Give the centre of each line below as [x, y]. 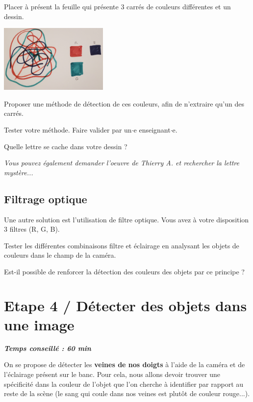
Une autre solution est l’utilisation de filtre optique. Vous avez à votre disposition [126, 219]
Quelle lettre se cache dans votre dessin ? [66, 146]
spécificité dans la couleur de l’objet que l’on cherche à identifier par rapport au [124, 384]
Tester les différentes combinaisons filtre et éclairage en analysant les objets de [122, 245]
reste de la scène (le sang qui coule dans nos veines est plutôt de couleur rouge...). [127, 393]
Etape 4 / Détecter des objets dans [126, 305]
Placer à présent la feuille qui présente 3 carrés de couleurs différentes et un [117, 6]
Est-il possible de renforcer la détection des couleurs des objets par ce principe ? [124, 271]
